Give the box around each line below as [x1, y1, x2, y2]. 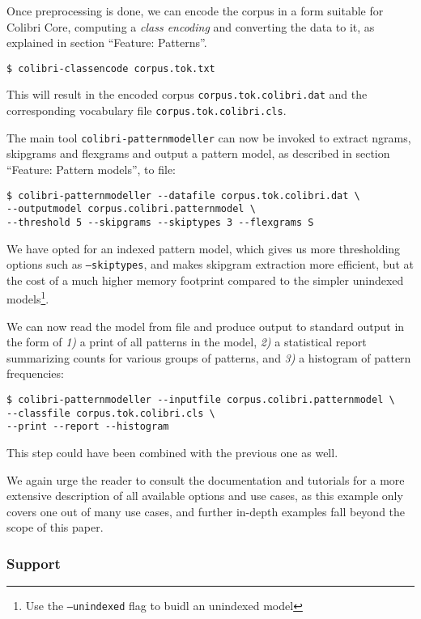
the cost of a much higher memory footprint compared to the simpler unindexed [6, 271, 404, 288]
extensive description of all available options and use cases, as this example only [6, 487, 403, 504]
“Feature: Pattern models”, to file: [6, 161, 176, 177]
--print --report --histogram [6, 421, 169, 433]
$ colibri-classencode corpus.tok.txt [6, 62, 215, 74]
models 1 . [6, 288, 49, 307]
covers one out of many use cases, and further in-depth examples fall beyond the [6, 502, 406, 519]
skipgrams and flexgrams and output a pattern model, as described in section [6, 145, 390, 162]
